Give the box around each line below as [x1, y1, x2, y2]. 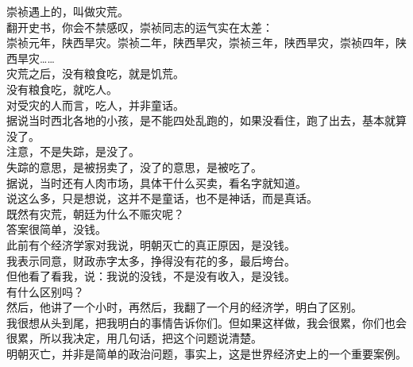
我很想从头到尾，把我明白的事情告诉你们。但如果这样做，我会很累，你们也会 [6, 314, 407, 330]
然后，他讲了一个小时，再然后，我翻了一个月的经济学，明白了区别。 [6, 299, 362, 315]
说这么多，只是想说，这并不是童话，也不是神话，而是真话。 [6, 190, 318, 207]
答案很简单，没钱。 [6, 221, 106, 238]
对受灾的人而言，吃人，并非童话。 [6, 96, 184, 113]
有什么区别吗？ [6, 283, 84, 299]
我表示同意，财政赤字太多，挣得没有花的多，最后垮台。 [6, 252, 295, 268]
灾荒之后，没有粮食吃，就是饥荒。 [6, 65, 184, 82]
